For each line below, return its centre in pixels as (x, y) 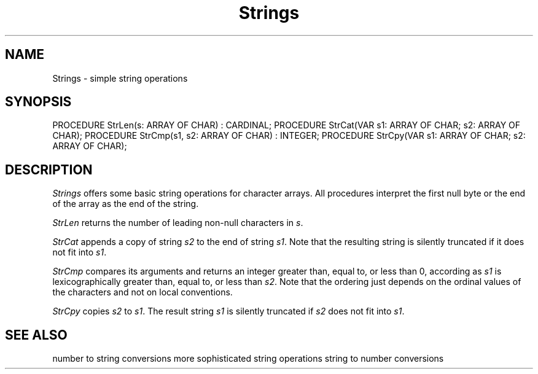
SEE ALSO (36, 335)
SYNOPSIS (38, 102)
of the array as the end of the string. (126, 204)
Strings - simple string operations (120, 78)
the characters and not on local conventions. (142, 292)
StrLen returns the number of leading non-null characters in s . (178, 223)
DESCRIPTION (49, 169)
